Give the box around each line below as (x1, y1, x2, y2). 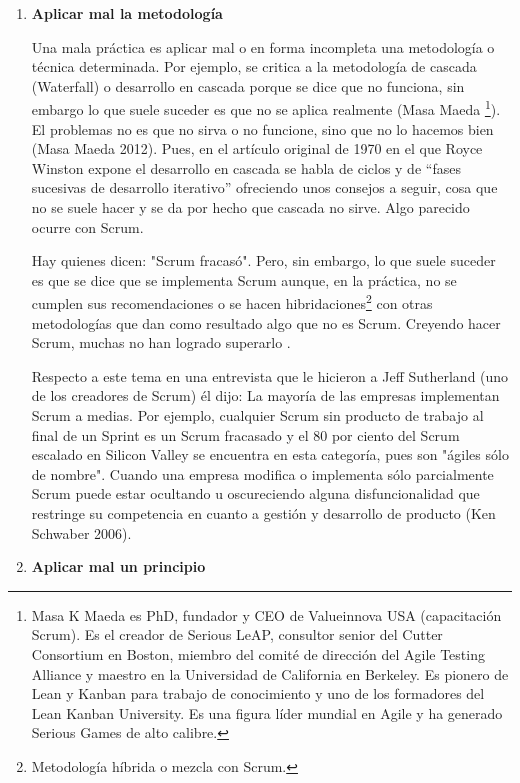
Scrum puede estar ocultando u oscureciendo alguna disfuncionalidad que (31, 483, 480, 504)
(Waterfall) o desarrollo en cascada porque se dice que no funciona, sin (31, 75, 465, 96)
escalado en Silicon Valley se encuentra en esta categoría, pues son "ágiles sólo (31, 444, 509, 465)
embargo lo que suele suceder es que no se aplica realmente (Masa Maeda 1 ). (31, 96, 501, 120)
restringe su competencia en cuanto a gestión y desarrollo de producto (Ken (31, 502, 496, 523)
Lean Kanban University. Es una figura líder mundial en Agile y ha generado (31, 702, 503, 723)
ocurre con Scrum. (31, 216, 144, 237)
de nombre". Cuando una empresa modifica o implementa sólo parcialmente (31, 463, 494, 484)
